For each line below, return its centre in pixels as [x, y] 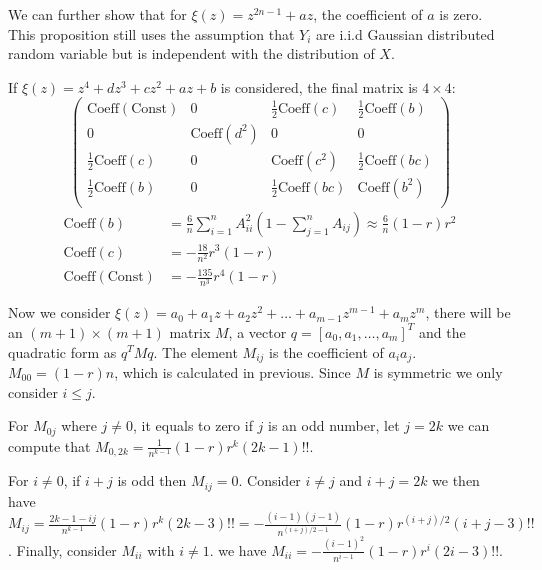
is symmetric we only [438, 371]
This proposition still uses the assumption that [151, 33]
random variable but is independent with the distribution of [191, 53]
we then [456, 480]
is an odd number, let [334, 425]
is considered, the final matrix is [319, 86]
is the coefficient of [326, 351]
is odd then [152, 480]
